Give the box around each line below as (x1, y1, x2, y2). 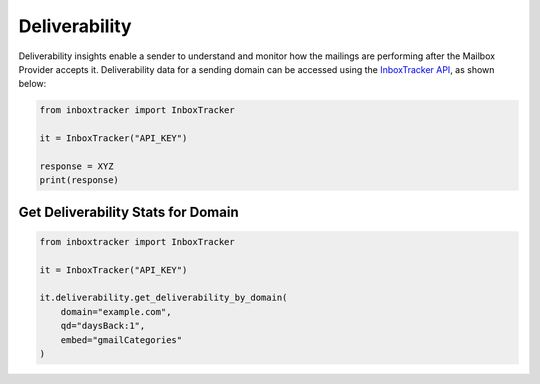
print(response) (39, 175, 120, 186)
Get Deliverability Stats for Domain (18, 203, 239, 220)
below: (18, 78, 47, 90)
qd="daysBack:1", (60, 320, 146, 332)
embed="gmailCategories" (60, 334, 183, 345)
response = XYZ (39, 160, 114, 172)
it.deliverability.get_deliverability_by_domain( (39, 292, 288, 304)
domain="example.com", (60, 306, 172, 317)
